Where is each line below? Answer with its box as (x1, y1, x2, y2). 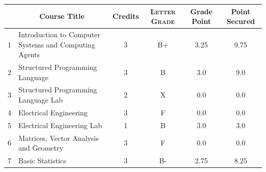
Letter (150, 6, 176, 16)
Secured (226, 16, 255, 27)
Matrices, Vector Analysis (18, 132, 99, 143)
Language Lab (18, 94, 63, 105)
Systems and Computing (18, 39, 95, 50)
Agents (18, 49, 40, 60)
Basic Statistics (18, 155, 66, 165)
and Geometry (18, 142, 63, 153)
